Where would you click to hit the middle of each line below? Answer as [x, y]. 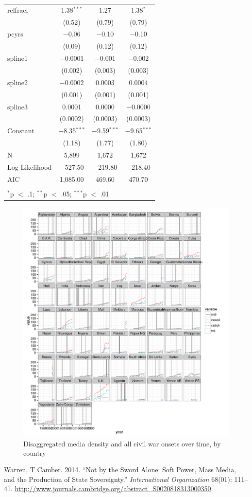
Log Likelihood [30, 167]
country [35, 453]
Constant [21, 131]
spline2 [18, 82]
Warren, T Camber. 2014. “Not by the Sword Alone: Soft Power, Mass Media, [120, 469]
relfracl [18, 9]
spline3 [18, 106]
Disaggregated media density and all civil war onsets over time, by [122, 443]
